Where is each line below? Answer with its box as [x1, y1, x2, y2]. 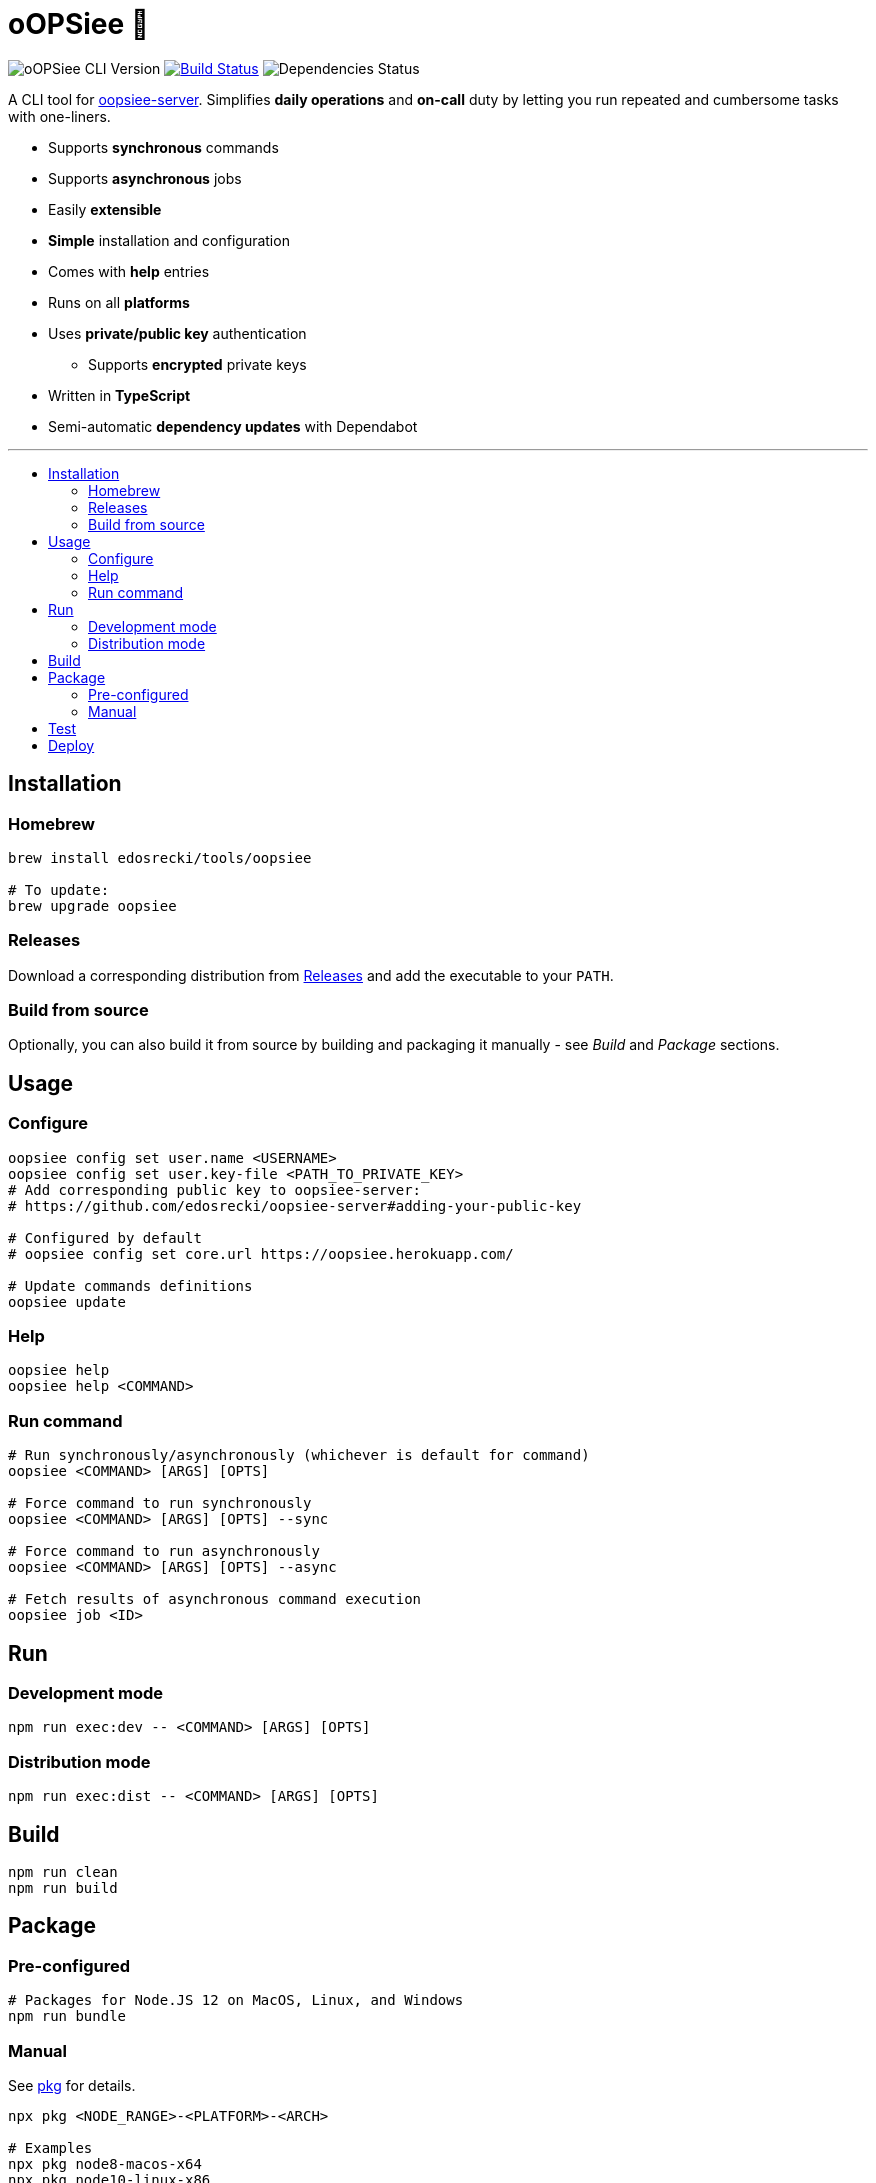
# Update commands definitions [8, 1277, 253, 1294]
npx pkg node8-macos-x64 [8, 2155, 202, 2172]
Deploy [48, 736, 95, 754]
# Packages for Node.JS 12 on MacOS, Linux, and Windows [8, 1992, 464, 2009]
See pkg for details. [8, 2076, 136, 2094]
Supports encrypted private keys [88, 355, 307, 373]
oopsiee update [8, 1293, 127, 1310]
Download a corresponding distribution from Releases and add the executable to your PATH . [8, 966, 614, 984]
